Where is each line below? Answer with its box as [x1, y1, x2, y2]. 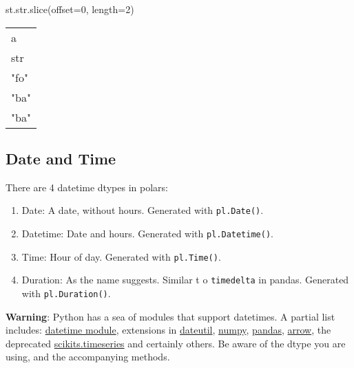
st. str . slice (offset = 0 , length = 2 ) [6, 2, 134, 16]
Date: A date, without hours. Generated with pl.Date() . [21, 203, 264, 217]
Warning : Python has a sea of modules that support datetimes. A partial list [6, 309, 335, 323]
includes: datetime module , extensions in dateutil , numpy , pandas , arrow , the [6, 323, 331, 337]
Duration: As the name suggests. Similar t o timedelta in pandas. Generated [21, 272, 349, 287]
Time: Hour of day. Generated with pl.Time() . [21, 249, 221, 263]
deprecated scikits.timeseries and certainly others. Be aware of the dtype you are [6, 336, 346, 350]
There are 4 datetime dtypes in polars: [6, 180, 168, 194]
